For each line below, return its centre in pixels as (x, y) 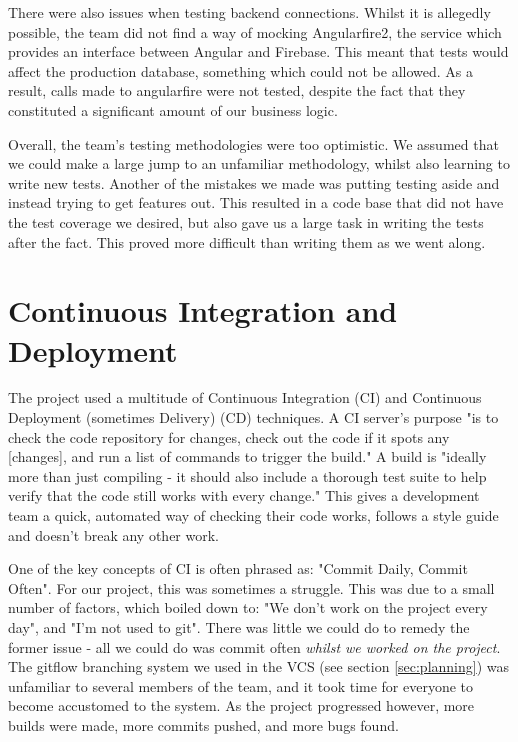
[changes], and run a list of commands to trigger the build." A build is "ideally (247, 456)
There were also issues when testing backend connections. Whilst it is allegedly (249, 12)
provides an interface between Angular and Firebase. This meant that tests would (258, 51)
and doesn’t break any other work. (113, 534)
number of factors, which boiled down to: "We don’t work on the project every (248, 607)
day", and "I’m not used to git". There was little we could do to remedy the (239, 626)
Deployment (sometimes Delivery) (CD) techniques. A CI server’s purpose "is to (253, 417)
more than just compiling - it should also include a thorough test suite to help (247, 475)
